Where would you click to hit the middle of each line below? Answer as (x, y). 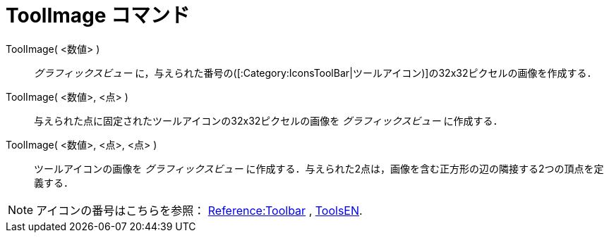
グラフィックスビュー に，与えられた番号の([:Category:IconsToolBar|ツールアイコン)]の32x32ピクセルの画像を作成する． (315, 73)
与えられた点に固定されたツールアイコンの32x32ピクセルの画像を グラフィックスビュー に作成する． (269, 120)
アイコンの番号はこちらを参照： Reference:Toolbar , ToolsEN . (199, 210)
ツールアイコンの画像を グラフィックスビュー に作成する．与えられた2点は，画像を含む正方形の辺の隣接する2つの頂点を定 (319, 168)
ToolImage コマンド (98, 15)
